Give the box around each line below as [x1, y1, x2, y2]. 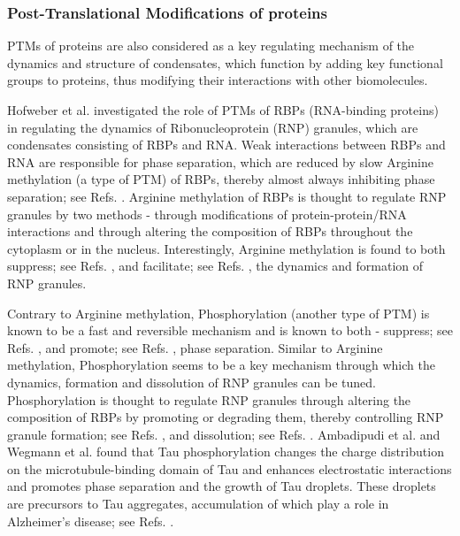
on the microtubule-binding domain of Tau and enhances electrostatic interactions [7, 459, 452, 478]
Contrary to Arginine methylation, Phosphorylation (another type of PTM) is [7, 303, 430, 322]
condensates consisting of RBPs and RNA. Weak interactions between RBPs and [7, 135, 446, 154]
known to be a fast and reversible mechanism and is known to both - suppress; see [7, 321, 453, 340]
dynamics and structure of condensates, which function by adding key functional [7, 53, 443, 72]
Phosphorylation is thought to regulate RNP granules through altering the [7, 390, 411, 409]
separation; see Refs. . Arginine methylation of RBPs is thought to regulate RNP [7, 187, 447, 205]
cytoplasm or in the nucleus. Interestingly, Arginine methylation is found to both [7, 239, 446, 257]
